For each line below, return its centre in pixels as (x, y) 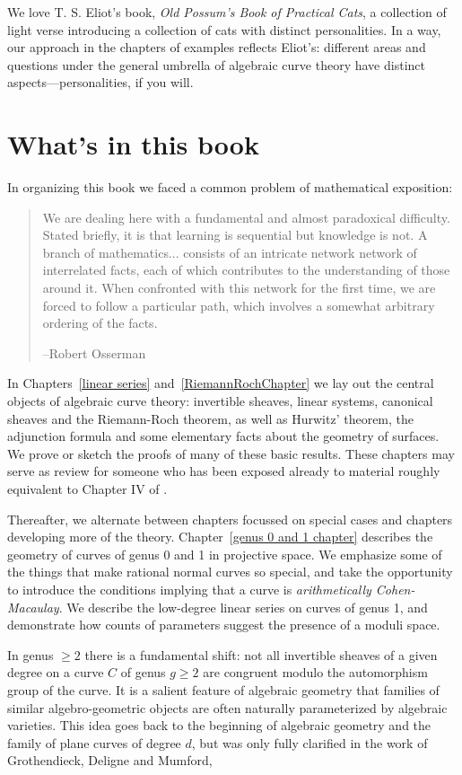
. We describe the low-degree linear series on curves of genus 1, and (243, 607)
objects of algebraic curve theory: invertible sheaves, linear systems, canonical (220, 401)
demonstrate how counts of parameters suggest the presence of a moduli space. (224, 625)
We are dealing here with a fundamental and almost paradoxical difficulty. (246, 217)
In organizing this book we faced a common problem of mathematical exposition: (230, 187)
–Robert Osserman (94, 352)
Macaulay (33, 607)
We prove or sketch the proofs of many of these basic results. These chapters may (231, 453)
